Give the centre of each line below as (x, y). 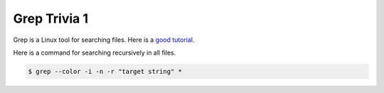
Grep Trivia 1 (51, 18)
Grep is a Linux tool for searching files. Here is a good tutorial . (104, 40)
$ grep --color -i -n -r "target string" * (105, 71)
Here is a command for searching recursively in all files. (95, 53)
